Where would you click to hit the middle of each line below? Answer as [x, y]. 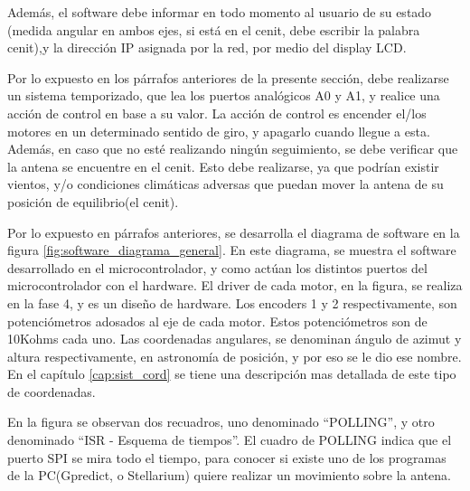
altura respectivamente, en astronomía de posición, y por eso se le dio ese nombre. [235, 356]
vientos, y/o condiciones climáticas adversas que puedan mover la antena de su [226, 184]
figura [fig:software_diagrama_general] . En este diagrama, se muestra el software [232, 250]
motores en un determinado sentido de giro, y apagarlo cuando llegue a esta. [219, 131]
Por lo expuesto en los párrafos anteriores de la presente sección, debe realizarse [228, 77]
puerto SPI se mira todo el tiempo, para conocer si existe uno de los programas [227, 457]
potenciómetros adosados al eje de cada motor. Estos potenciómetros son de [217, 321]
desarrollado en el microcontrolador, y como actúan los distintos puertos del [217, 267]
